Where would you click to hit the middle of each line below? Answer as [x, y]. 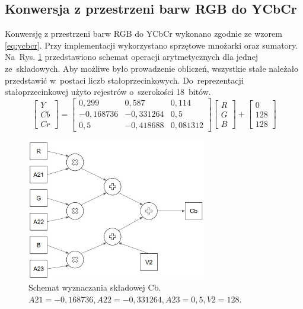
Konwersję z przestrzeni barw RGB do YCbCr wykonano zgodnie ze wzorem [143, 34]
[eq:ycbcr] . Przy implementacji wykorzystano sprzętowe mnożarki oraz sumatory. [151, 45]
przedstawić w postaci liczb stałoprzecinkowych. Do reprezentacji [124, 80]
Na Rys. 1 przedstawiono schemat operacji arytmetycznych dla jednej [132, 57]
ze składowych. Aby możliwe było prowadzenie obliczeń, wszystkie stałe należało [152, 68]
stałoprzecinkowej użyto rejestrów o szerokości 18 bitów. [108, 92]
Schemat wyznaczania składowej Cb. [95, 287]
